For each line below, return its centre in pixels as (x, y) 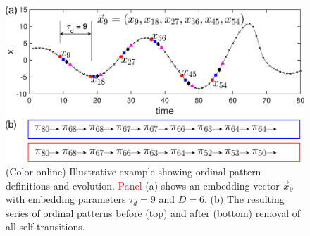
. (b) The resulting (244, 199)
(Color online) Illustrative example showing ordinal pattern (134, 172)
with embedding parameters (66, 199)
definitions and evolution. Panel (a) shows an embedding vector (143, 185)
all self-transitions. (45, 226)
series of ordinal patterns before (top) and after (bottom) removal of (153, 212)
